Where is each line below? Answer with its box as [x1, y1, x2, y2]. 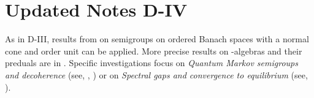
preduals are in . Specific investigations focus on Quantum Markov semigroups [5, 56, 298, 69]
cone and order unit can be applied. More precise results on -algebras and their [5, 44, 302, 57]
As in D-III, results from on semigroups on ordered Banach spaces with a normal [5, 32, 309, 45]
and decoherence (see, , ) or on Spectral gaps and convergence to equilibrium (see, [5, 68, 308, 81]
